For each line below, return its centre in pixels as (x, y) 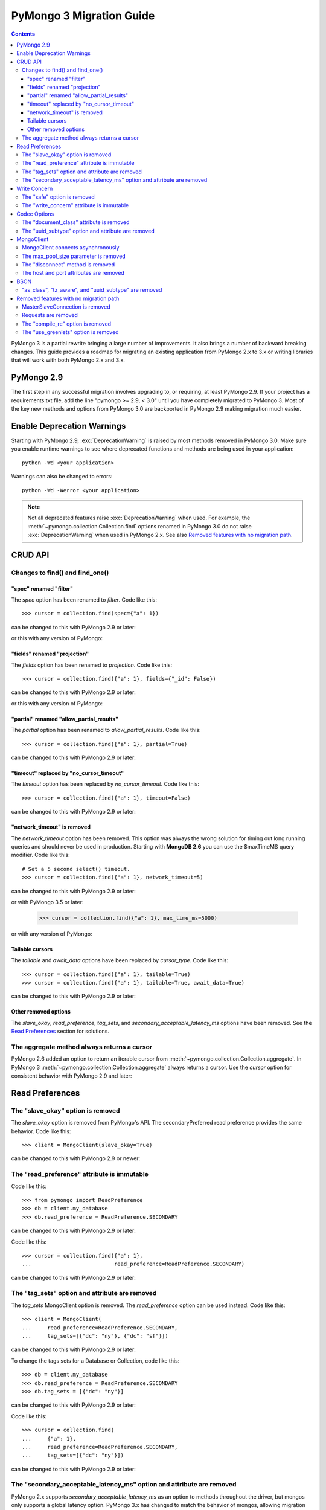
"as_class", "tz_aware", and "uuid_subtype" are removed (92, 290)
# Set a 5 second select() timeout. (76, 869)
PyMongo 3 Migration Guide (83, 16)
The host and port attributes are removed (73, 273)
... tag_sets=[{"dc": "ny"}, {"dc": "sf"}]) (95, 1336)
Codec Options (35, 214)
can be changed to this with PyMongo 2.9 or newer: (76, 1158)
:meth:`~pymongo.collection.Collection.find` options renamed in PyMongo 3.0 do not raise (139, 526)
